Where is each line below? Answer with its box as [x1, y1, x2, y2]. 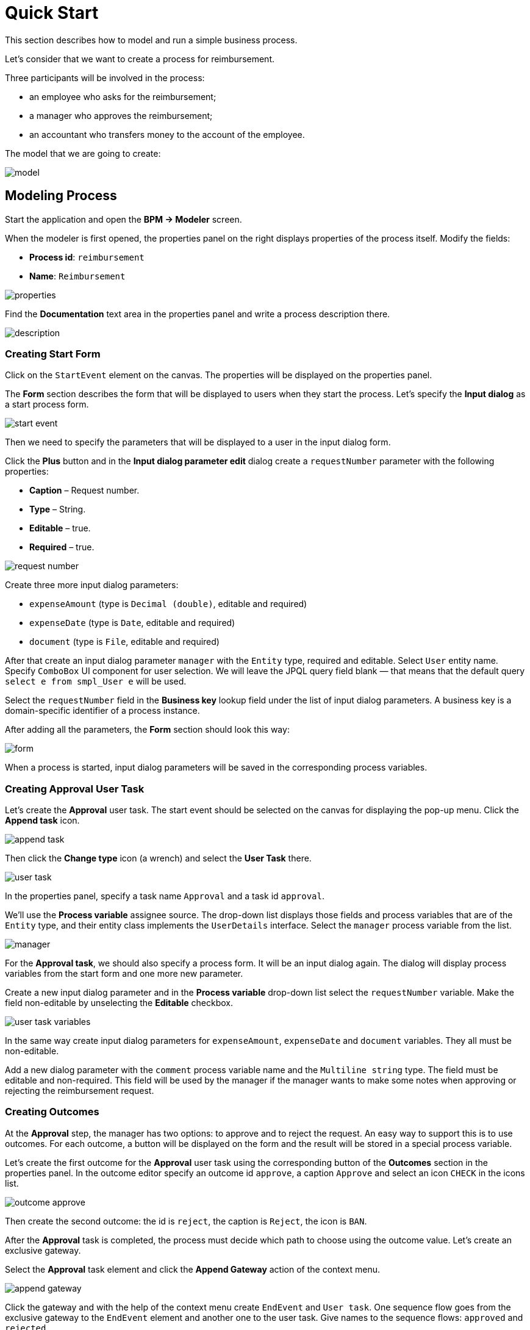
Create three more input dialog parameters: [5, 580, 179, 591]
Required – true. [29, 542, 95, 553]
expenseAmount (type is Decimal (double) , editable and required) [29, 598, 307, 609]
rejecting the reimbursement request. [5, 1085, 154, 1096]
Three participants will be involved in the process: [5, 72, 205, 83]
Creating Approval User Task [5, 782, 145, 795]
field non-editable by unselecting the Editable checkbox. [5, 997, 233, 1008]
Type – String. [29, 504, 86, 515]
